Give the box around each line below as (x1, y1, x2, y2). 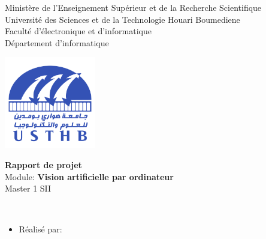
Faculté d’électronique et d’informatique (5, 25, 152, 37)
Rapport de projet (5, 159, 82, 171)
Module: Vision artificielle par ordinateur (5, 170, 174, 183)
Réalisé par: (19, 222, 62, 235)
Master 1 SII (5, 182, 52, 195)
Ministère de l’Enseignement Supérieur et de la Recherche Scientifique (5, 1, 262, 13)
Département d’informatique (5, 36, 109, 49)
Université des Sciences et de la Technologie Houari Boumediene (5, 13, 240, 25)
